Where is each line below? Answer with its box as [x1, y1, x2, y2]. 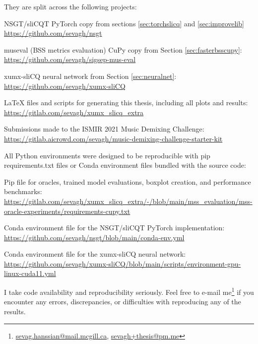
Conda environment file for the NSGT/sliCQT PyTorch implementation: [4, 222, 225, 233]
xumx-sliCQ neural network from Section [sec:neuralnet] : [4, 70, 177, 81]
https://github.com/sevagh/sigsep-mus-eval [4, 54, 136, 65]
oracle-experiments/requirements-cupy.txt [4, 206, 130, 216]
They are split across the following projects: [4, 1, 137, 11]
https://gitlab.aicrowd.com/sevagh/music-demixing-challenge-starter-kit [4, 133, 223, 143]
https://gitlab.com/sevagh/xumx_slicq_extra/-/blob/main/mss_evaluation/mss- [4, 196, 253, 206]
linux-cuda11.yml [4, 268, 56, 278]
